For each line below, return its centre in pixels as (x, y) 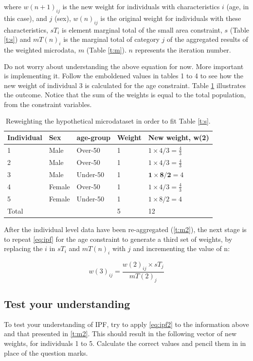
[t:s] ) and (18, 39)
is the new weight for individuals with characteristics (141, 6)
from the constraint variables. (48, 104)
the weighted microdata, (40, 49)
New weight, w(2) (179, 137)
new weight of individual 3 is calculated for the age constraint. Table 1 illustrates (125, 85)
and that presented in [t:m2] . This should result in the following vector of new (120, 334)
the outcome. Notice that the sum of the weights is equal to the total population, (125, 95)
